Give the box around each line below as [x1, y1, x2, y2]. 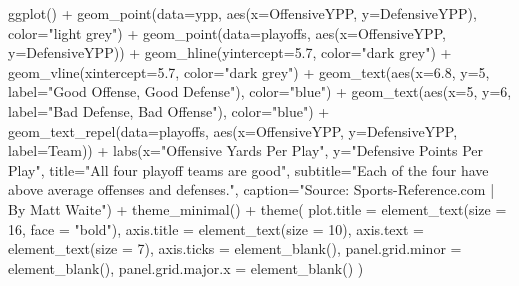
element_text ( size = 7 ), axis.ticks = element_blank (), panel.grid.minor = [8, 238, 462, 259]
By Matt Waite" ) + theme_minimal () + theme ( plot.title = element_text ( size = [8, 198, 507, 219]
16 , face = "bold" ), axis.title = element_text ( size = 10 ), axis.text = [8, 218, 424, 239]
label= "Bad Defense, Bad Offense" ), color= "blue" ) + [8, 100, 330, 121]
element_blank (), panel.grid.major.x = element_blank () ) [8, 257, 364, 278]
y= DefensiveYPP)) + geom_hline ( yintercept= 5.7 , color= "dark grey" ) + [8, 42, 452, 63]
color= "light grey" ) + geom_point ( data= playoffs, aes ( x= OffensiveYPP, [8, 22, 446, 43]
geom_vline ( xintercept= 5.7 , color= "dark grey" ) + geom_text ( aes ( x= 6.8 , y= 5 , [8, 61, 490, 82]
